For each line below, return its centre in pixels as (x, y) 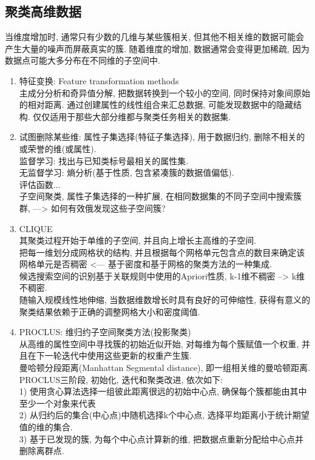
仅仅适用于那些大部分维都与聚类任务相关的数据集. (132, 116)
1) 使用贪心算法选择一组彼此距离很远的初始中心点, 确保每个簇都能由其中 (163, 391)
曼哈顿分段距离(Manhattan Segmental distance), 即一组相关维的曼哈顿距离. (165, 368)
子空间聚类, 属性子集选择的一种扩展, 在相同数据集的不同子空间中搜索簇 (160, 196)
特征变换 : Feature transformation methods (99, 80)
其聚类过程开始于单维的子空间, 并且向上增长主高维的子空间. (138, 240)
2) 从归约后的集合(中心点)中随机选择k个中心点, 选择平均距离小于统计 (156, 415)
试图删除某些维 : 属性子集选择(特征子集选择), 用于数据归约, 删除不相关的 (162, 137)
